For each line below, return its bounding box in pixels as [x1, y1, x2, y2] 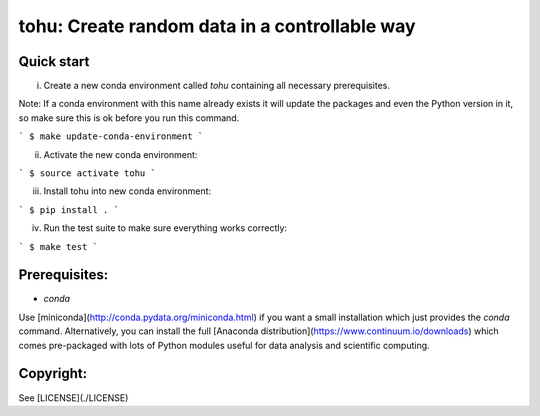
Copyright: [18, 365, 88, 382]
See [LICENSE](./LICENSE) [18, 391, 129, 404]
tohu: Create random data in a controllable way [18, 15, 416, 37]
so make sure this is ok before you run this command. [18, 111, 240, 124]
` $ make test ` [18, 241, 99, 252]
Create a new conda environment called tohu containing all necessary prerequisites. [43, 80, 390, 92]
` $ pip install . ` [18, 204, 120, 215]
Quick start [18, 53, 90, 70]
